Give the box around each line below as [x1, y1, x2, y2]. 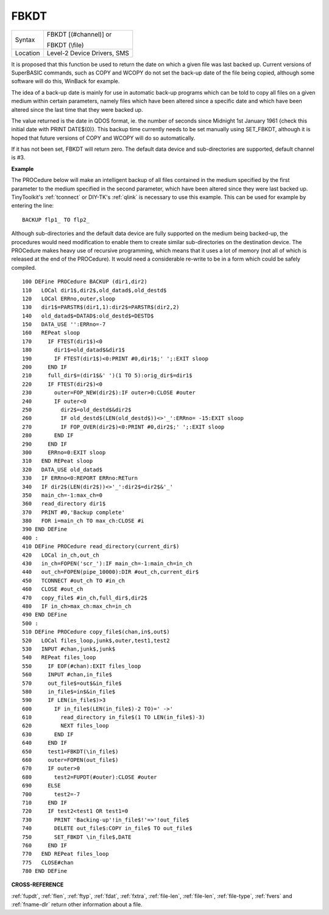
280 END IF [22, 432, 74, 439]
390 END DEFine [22, 526, 68, 533]
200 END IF [22, 364, 68, 371]
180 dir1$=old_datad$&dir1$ [22, 347, 125, 353]
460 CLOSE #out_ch [22, 586, 83, 593]
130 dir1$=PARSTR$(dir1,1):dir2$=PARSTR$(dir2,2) [22, 304, 180, 311]
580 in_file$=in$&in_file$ [22, 688, 116, 695]
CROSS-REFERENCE [11, 881, 64, 888]
